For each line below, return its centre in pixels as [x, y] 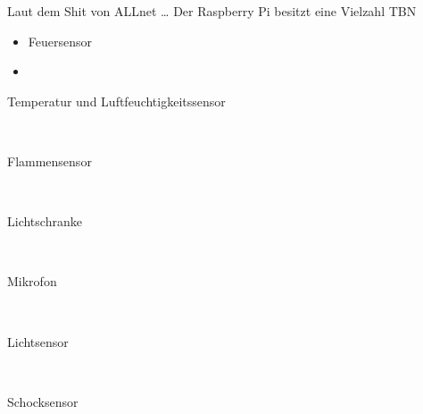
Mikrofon [32, 281]
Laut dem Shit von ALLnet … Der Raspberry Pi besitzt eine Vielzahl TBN [212, 11]
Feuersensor [60, 41]
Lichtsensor [38, 341]
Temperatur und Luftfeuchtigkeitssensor [116, 101]
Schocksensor [43, 401]
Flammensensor [50, 161]
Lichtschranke [45, 221]
